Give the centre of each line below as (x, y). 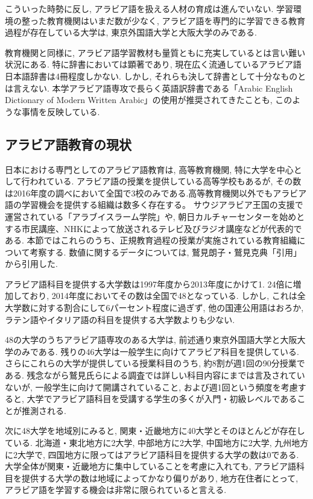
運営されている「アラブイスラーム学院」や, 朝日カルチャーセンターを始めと (155, 216)
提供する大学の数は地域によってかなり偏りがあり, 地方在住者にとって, (160, 478)
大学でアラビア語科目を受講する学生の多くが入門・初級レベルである (162, 399)
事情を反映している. (61, 111)
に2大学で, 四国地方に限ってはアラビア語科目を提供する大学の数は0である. (152, 454)
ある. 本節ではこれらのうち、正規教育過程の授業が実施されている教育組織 (151, 240)
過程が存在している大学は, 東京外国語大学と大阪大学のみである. (131, 32)
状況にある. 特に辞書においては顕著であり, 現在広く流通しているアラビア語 (153, 64)
